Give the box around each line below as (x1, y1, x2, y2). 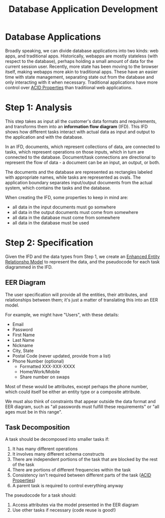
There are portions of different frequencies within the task (12, 467, 131, 473)
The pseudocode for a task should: (5, 492, 77, 498)
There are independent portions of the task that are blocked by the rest (12, 457, 158, 463)
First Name (12, 332, 35, 338)
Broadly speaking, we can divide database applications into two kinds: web (5, 48, 159, 53)
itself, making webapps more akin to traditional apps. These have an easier (5, 68, 158, 75)
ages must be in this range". (5, 409, 62, 414)
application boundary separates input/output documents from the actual (5, 179, 153, 185)
